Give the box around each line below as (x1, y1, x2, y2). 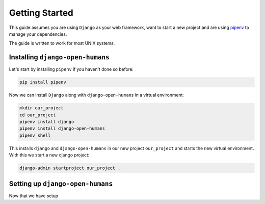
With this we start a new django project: (9, 152, 90, 158)
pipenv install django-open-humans (19, 126, 105, 131)
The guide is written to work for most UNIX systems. (9, 40, 115, 46)
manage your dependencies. (9, 31, 67, 37)
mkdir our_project (19, 105, 64, 111)
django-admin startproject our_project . (19, 165, 121, 171)
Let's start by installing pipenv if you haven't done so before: (9, 66, 133, 72)
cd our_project (19, 112, 56, 118)
